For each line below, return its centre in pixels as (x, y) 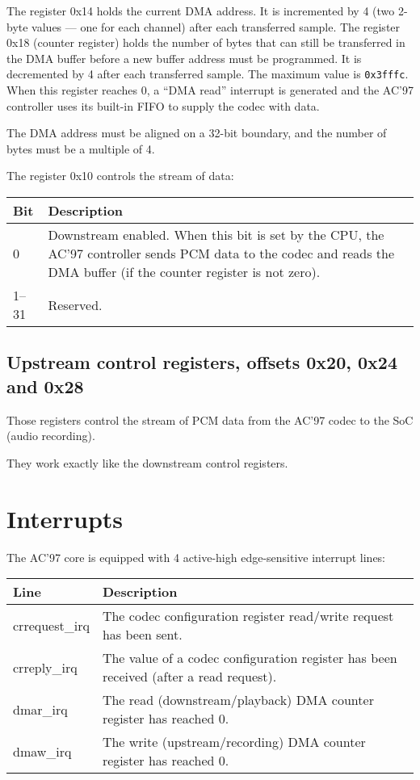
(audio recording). (51, 436)
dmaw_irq (42, 751)
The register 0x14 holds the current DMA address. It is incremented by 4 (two (201, 10)
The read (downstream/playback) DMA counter (238, 700)
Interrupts (65, 518)
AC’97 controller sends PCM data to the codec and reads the (221, 253)
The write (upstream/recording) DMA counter (234, 742)
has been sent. (142, 635)
